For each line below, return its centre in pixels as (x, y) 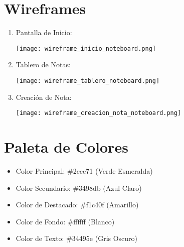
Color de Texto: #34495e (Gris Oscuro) (77, 238)
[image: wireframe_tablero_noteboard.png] (88, 81)
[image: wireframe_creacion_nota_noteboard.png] (99, 113)
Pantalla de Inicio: (44, 32)
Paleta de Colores (66, 147)
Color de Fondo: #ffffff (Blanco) (65, 221)
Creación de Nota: (44, 97)
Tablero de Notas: (43, 65)
